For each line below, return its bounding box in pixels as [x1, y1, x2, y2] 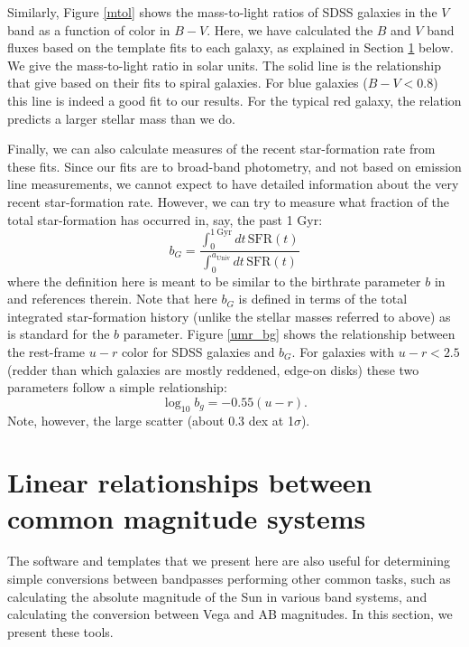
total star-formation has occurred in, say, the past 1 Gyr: [7, 210, 323, 229]
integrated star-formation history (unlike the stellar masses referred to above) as [7, 306, 451, 325]
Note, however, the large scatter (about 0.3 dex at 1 [7, 410, 294, 429]
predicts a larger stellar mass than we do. [7, 108, 235, 127]
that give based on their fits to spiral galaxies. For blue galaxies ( [7, 73, 368, 92]
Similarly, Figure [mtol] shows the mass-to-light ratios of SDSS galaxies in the [7, 3, 437, 21]
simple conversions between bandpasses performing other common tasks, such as [7, 569, 451, 588]
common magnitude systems [7, 499, 366, 536]
